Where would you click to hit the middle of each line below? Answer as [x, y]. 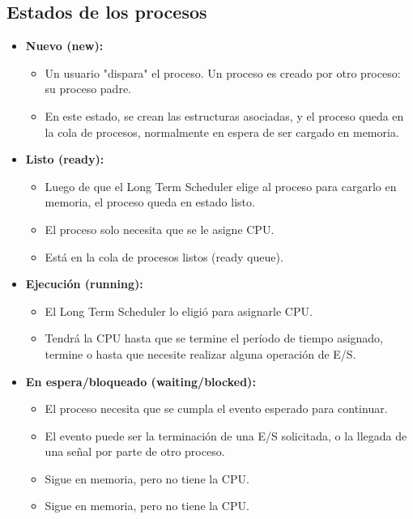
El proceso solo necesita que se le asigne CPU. [160, 229]
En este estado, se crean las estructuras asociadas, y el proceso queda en [224, 115]
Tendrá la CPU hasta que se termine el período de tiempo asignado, [214, 338]
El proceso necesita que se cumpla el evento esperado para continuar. [216, 408]
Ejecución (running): [84, 284]
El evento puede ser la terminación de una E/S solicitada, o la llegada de [226, 435]
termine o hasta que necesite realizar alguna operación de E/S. [200, 353]
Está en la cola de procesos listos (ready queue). [164, 256]
